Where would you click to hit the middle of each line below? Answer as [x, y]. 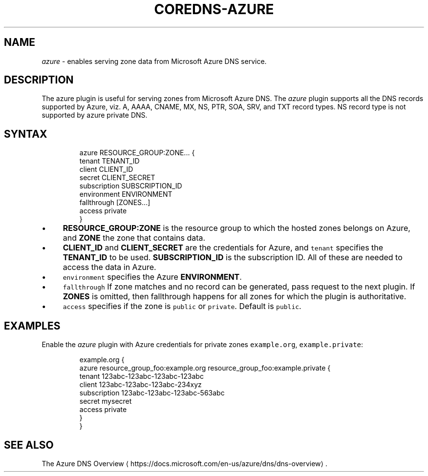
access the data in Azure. [109, 267]
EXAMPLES [32, 326]
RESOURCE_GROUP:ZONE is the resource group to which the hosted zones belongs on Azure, [236, 228]
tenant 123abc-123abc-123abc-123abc [141, 376]
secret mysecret [106, 401]
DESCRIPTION [39, 80]
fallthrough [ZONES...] [115, 203]
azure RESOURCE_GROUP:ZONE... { [137, 153]
